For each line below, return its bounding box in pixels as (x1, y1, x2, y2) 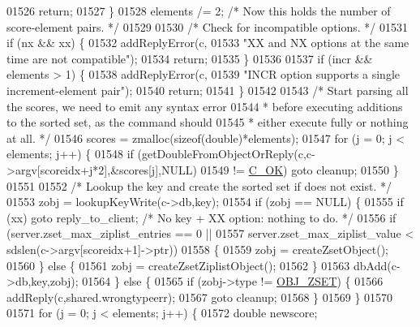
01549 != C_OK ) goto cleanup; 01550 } (200, 161, 399, 178)
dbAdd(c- (354, 256, 401, 273)
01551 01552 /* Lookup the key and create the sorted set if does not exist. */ (6, 177, 392, 194)
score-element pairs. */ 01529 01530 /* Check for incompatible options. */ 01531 (6, 18, 409, 35)
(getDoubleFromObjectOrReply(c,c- (137, 145, 315, 162)
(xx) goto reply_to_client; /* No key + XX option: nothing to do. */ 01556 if (6, 209, 396, 226)
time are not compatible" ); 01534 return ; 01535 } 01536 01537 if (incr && (6, 49, 373, 67)
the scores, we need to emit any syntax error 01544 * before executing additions (6, 97, 403, 114)
